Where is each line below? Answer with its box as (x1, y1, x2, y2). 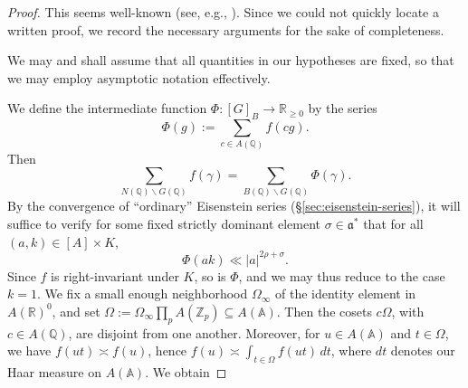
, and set (52, 301, 100, 320)
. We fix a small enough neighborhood (36, 284, 248, 303)
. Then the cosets (276, 301, 372, 320)
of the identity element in (274, 284, 416, 303)
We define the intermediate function (7, 99, 207, 118)
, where (330, 341, 372, 360)
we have (7, 341, 52, 360)
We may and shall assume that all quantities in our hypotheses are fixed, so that (7, 51, 454, 70)
